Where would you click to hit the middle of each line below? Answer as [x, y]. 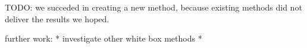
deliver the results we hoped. [57, 18]
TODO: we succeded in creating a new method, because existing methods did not [153, 7]
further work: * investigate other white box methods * [104, 38]
